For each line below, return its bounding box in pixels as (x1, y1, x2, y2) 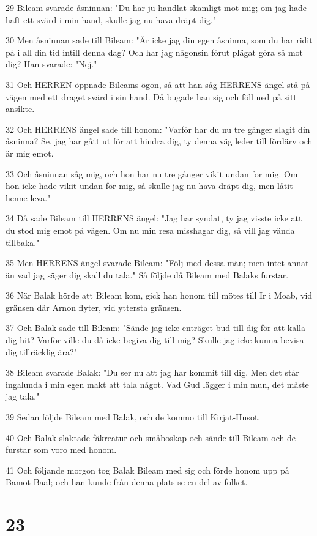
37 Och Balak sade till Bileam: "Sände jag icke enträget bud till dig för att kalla (6, 321, 305, 334)
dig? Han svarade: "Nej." (6, 58, 97, 70)
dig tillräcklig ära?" (6, 345, 77, 358)
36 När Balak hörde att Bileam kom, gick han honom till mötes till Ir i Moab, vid (6, 289, 313, 302)
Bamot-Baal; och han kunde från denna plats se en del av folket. (6, 475, 248, 488)
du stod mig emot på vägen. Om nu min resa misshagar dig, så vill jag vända (6, 223, 295, 236)
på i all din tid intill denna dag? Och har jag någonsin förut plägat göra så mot (6, 45, 304, 58)
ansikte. (6, 102, 35, 115)
